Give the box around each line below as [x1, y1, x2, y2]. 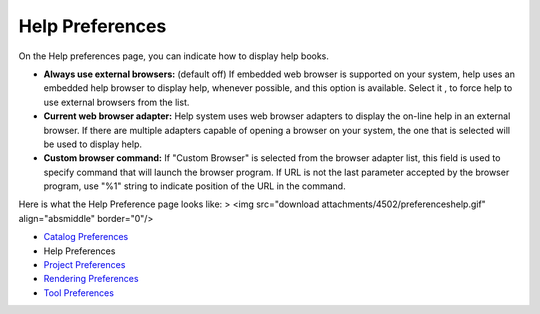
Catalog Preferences [43, 231, 129, 243]
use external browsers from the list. [43, 96, 190, 108]
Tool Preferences [43, 286, 115, 299]
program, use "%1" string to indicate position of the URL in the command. [43, 180, 346, 192]
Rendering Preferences [43, 273, 139, 285]
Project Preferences [43, 259, 126, 271]
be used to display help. [43, 138, 143, 150]
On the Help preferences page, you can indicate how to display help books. [18, 50, 330, 62]
